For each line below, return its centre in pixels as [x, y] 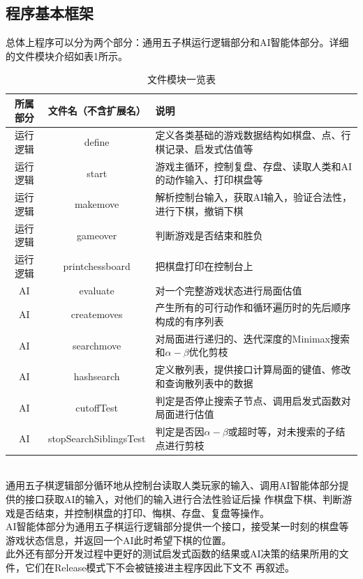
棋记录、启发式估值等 [204, 149]
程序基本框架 [50, 13]
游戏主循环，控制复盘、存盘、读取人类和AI [254, 166]
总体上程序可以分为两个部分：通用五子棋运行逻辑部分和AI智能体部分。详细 [177, 42]
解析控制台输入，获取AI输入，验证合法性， [254, 197]
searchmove [97, 345]
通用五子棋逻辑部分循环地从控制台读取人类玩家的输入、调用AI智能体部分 [172, 485]
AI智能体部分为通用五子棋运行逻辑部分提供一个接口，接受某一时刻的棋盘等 [177, 526]
